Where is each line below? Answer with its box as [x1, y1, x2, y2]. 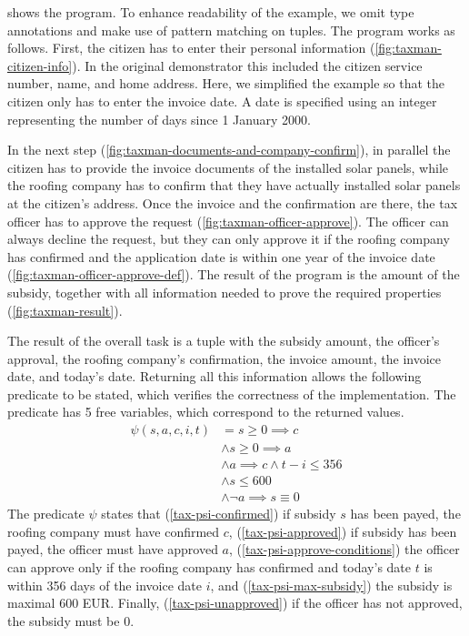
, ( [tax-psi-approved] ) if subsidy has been [228, 521, 457, 540]
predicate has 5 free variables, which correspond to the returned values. [7, 402, 404, 421]
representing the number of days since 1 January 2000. [7, 109, 311, 128]
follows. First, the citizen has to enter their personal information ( [7, 38, 375, 57]
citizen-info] [7, 56, 73, 75]
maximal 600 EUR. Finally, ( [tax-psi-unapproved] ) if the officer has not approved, [7, 593, 463, 612]
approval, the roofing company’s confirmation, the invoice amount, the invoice [7, 348, 441, 368]
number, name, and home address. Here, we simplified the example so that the [7, 74, 445, 93]
